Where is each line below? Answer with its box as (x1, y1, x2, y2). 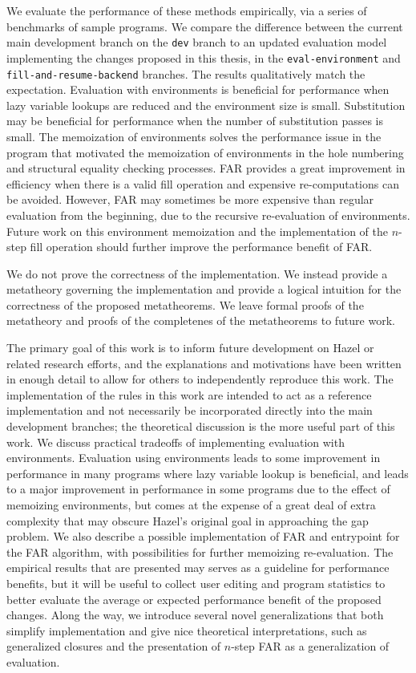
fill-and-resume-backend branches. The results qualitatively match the (6, 65, 366, 82)
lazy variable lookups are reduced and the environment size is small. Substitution (6, 96, 406, 113)
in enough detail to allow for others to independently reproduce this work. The (6, 371, 394, 387)
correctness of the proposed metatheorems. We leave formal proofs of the (6, 296, 364, 313)
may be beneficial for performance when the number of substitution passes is (6, 112, 384, 129)
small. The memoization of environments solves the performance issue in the (6, 128, 382, 144)
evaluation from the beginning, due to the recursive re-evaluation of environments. (6, 206, 410, 223)
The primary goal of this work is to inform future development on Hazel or (6, 339, 374, 356)
